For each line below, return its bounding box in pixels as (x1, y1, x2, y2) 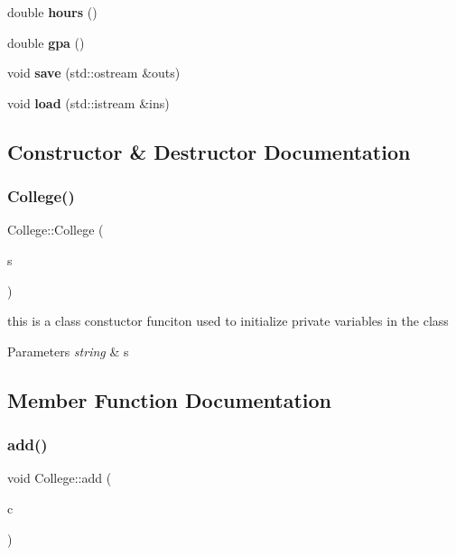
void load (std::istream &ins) (7, 93, 170, 112)
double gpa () (7, 32, 85, 51)
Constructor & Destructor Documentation (7, 137, 411, 165)
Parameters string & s (7, 341, 129, 360)
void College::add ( (7, 468, 112, 487)
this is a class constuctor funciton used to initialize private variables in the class (7, 311, 449, 330)
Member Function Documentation (7, 385, 332, 413)
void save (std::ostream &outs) (7, 63, 181, 82)
